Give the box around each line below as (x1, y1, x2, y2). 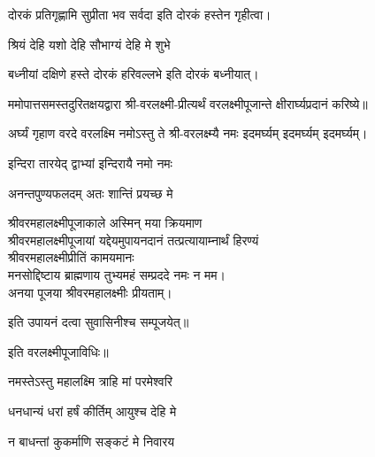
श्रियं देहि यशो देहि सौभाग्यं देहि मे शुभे (8, 35, 171, 53)
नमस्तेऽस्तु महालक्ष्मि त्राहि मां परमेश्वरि (8, 372, 172, 391)
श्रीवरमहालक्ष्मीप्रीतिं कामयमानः (8, 248, 134, 267)
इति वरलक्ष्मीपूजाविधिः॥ (8, 342, 109, 360)
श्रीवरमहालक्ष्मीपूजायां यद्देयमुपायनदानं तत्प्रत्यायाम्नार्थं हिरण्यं (8, 230, 259, 249)
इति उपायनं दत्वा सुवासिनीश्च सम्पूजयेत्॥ (8, 313, 189, 331)
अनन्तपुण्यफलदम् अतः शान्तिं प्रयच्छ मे (8, 183, 173, 202)
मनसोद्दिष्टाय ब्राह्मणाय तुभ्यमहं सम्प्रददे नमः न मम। (8, 265, 226, 283)
